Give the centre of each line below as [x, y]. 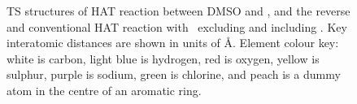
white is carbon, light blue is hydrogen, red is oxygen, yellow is [163, 58]
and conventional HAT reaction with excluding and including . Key [177, 26]
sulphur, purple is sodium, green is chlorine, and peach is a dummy [174, 74]
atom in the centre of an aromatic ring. [104, 90]
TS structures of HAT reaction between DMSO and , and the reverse [178, 11]
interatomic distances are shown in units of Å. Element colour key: [173, 43]
